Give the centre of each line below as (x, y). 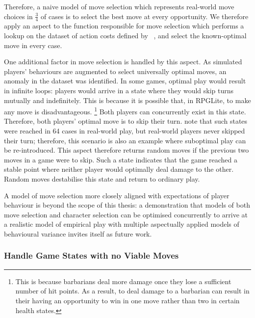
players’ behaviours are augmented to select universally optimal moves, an (115, 71)
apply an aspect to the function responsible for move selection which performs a (124, 26)
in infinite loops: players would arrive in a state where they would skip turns (119, 90)
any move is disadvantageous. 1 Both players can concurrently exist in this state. (125, 111)
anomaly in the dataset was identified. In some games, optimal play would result (125, 81)
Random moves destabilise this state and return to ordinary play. (102, 178)
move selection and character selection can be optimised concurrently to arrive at (126, 214)
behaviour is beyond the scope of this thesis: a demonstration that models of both (127, 205)
